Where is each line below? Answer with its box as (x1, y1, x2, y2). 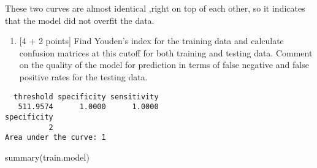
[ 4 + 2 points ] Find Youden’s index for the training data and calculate (19, 34, 284, 47)
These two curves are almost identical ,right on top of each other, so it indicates (5, 2, 305, 14)
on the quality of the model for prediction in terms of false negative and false (19, 58, 309, 71)
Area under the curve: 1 (5, 133, 106, 142)
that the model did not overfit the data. (5, 13, 155, 26)
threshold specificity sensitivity (13, 92, 159, 101)
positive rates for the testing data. (19, 70, 148, 83)
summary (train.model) (5, 150, 90, 163)
